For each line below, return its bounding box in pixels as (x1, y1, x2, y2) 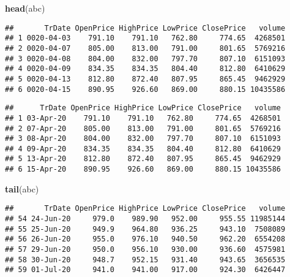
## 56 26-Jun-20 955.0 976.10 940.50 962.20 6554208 (5, 235, 286, 244)
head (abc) (5, 2, 45, 14)
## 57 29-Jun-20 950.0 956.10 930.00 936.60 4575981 (5, 245, 286, 254)
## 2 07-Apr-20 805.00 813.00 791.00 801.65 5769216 (5, 124, 281, 133)
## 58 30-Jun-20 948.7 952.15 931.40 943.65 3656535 (5, 255, 286, 264)
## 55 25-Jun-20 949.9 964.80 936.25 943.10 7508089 (5, 224, 286, 233)
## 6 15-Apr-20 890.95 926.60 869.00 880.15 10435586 (5, 165, 281, 174)
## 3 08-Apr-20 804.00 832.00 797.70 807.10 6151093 (5, 134, 281, 143)
